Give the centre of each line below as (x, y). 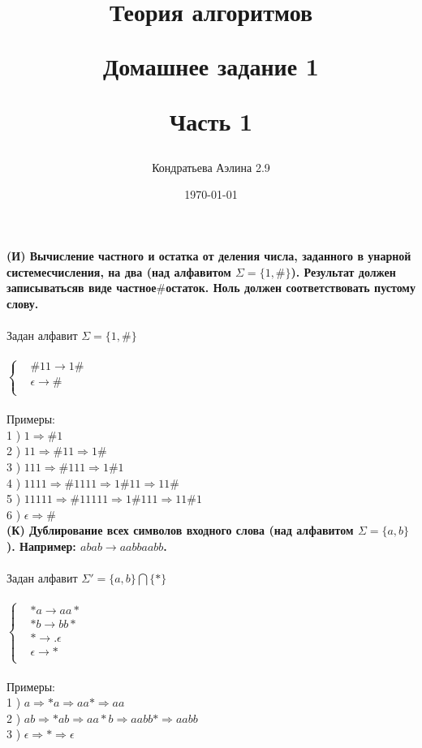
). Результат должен (343, 271)
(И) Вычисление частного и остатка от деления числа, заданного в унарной (209, 255)
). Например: (41, 546)
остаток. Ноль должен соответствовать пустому (291, 288)
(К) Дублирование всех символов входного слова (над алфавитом (180, 530)
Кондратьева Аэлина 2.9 (211, 167)
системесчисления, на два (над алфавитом (119, 271)
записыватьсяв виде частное (82, 288)
